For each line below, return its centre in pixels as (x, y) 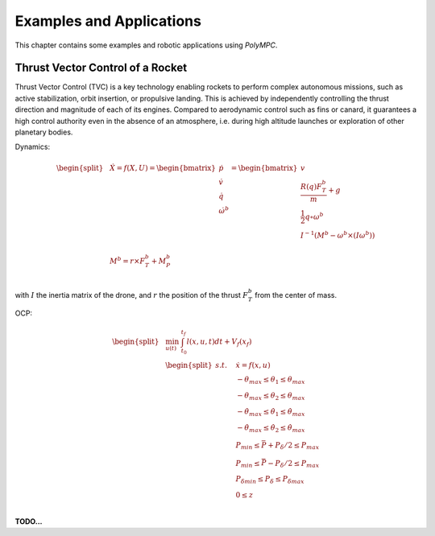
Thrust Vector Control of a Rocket (101, 68)
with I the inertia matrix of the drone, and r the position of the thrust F (132, 295)
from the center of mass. (296, 295)
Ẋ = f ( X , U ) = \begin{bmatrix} (163, 168)
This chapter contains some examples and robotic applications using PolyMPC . (146, 45)
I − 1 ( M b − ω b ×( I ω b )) (338, 235)
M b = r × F (127, 260)
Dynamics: (33, 147)
